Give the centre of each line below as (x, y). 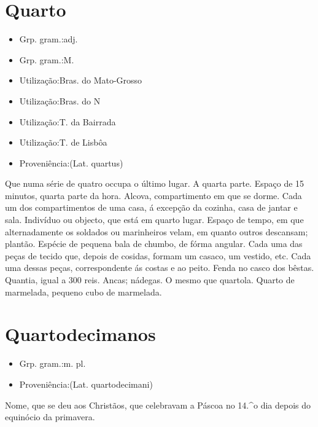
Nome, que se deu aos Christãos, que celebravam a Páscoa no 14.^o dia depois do (158, 405)
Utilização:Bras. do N (60, 100)
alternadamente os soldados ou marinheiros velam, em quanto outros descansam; (157, 231)
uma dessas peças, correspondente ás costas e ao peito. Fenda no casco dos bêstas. (160, 268)
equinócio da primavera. (50, 417)
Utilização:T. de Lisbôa (63, 142)
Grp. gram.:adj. (48, 39)
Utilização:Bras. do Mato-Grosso (81, 80)
